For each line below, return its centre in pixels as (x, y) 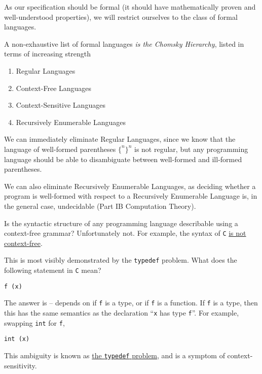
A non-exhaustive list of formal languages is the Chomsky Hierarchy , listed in (124, 43)
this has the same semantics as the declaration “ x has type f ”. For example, (122, 312)
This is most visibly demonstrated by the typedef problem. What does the (121, 260)
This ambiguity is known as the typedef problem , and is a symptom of (115, 355)
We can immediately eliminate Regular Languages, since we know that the (120, 139)
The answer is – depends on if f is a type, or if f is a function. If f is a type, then (131, 303)
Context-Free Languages (54, 88)
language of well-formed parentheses (60, 149)
